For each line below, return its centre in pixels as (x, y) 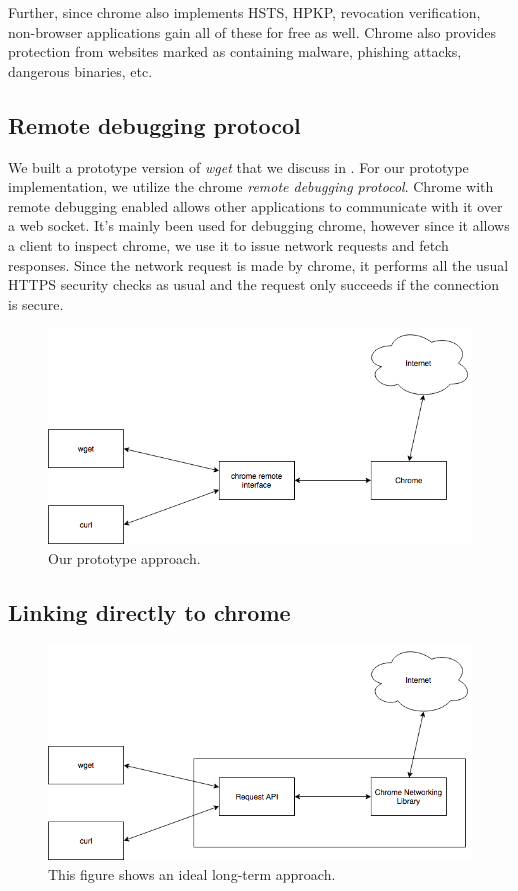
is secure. (36, 303)
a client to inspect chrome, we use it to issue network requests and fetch (228, 244)
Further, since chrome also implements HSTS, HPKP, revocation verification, (244, 12)
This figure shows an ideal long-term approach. (192, 873)
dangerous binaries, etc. (80, 70)
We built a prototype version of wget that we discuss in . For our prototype (238, 166)
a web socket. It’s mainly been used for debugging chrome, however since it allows (259, 225)
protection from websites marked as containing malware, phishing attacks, (235, 51)
